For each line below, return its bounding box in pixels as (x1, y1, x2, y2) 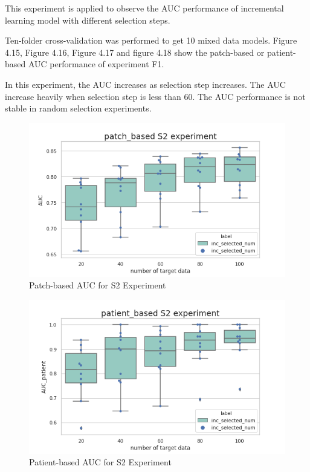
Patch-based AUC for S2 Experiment (29, 279, 166, 291)
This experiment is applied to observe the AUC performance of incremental (5, 2, 284, 14)
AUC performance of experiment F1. (28, 58, 164, 70)
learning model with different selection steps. (5, 13, 170, 26)
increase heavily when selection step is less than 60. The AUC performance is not (5, 90, 306, 102)
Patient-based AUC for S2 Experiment (29, 456, 172, 468)
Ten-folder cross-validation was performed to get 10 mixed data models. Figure (5, 34, 297, 47)
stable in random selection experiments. (5, 102, 152, 115)
